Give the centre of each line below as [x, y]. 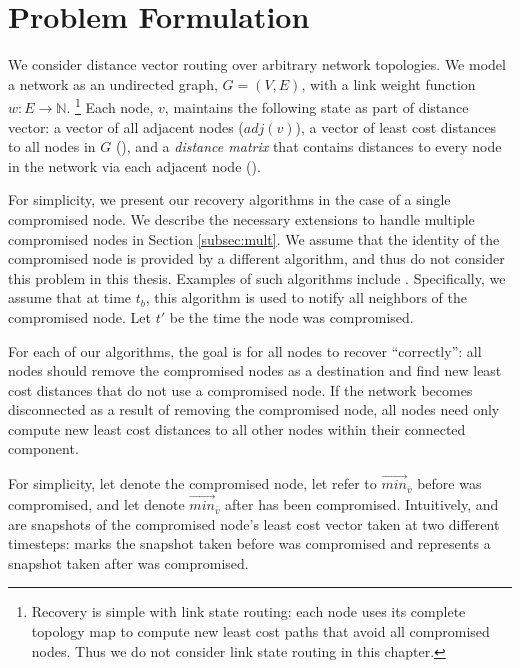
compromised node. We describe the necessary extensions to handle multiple [241, 218]
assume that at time [70, 297]
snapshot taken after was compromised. [128, 562]
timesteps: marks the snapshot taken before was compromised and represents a [249, 543]
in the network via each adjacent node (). [134, 165]
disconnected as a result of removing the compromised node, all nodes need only [254, 409]
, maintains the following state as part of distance [316, 106]
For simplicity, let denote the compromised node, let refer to [192, 483]
